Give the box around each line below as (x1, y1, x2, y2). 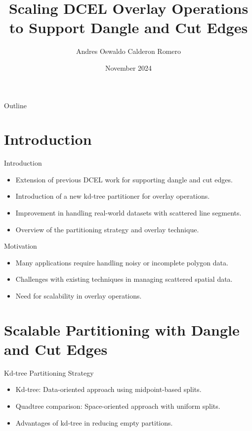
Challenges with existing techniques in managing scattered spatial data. (15, 274, 233, 284)
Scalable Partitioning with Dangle (4, 319, 240, 340)
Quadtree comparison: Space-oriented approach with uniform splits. (15, 401, 220, 411)
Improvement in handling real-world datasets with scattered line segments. (15, 208, 242, 217)
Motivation (4, 241, 37, 251)
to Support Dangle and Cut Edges (9, 17, 248, 38)
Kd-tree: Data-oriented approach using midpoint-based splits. (15, 384, 202, 394)
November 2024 (105, 62, 152, 73)
